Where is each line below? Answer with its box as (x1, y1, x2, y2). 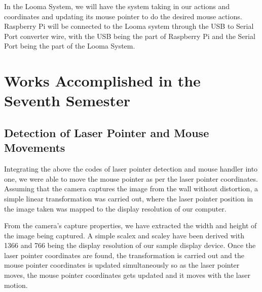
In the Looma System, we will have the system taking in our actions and (4, 1, 230, 11)
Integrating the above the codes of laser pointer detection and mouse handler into (4, 163, 258, 174)
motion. (4, 279, 28, 290)
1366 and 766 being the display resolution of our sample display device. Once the (4, 240, 256, 251)
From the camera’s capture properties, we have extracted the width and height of (4, 220, 257, 231)
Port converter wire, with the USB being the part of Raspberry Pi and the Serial (4, 30, 255, 41)
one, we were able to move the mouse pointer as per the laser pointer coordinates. (4, 173, 258, 184)
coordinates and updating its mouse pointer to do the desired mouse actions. (4, 11, 242, 21)
